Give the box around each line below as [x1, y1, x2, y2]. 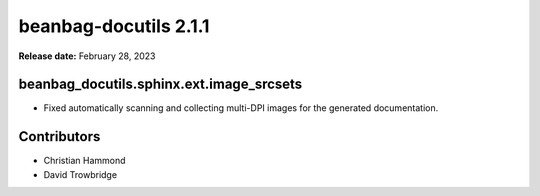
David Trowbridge [43, 168, 118, 180]
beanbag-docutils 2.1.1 [18, 15, 210, 37]
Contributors [18, 128, 101, 145]
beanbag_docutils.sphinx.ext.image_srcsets [18, 76, 303, 93]
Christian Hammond [43, 155, 126, 167]
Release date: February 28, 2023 [18, 50, 156, 62]
